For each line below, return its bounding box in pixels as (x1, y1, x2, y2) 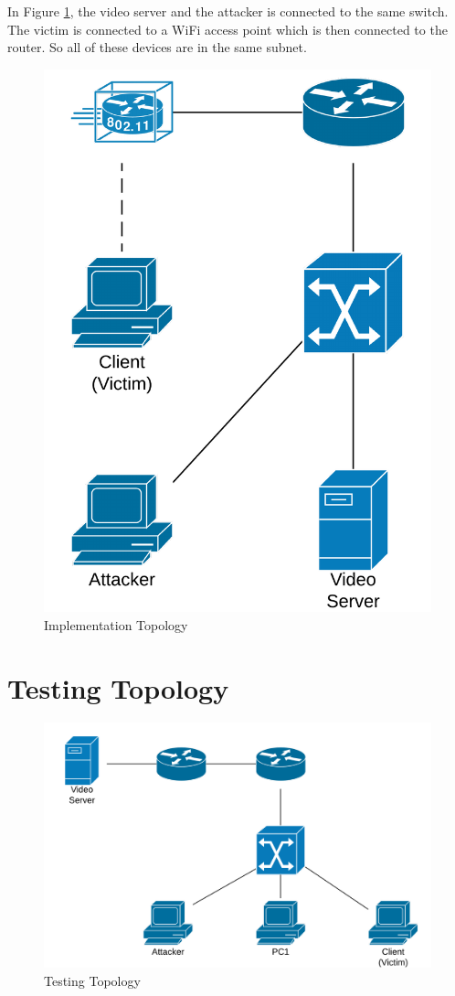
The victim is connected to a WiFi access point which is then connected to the (7, 19, 448, 38)
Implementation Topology (44, 615, 188, 634)
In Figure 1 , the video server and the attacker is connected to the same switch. (7, 2, 449, 20)
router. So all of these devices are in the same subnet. (7, 37, 307, 57)
